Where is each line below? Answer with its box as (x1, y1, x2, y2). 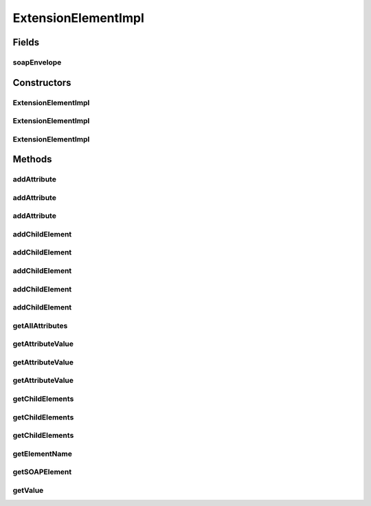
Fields (12, 36, 40, 48)
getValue (12, 485, 44, 495)
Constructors (12, 76, 71, 89)
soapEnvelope (12, 57, 62, 67)
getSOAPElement (12, 467, 72, 477)
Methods (12, 153, 52, 165)
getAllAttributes (12, 320, 68, 330)
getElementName (12, 449, 72, 459)
